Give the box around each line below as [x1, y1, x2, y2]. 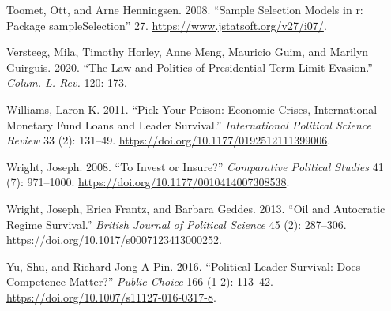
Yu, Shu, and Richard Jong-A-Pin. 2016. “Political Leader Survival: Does [6, 257, 361, 274]
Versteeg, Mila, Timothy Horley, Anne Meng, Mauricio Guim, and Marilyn [6, 43, 369, 60]
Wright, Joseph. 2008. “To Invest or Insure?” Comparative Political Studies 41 [6, 158, 384, 174]
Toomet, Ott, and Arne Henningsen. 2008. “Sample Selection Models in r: [6, 2, 363, 17]
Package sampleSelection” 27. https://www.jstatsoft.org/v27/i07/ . [6, 17, 327, 33]
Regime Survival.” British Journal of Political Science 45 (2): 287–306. [6, 215, 347, 232]
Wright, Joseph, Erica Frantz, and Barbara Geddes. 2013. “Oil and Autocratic [6, 200, 385, 216]
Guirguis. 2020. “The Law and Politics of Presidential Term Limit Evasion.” [6, 58, 373, 75]
